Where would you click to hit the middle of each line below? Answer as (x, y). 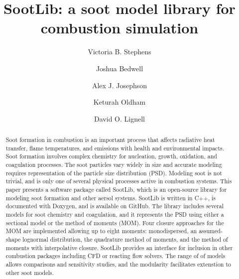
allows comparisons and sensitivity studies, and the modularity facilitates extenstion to (118, 264)
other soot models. (30, 272)
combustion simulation (119, 28)
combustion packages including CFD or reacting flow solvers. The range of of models (116, 256)
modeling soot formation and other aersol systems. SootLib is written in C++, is (111, 198)
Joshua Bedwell (119, 68)
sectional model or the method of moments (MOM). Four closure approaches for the (115, 222)
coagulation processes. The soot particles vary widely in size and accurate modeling (114, 165)
